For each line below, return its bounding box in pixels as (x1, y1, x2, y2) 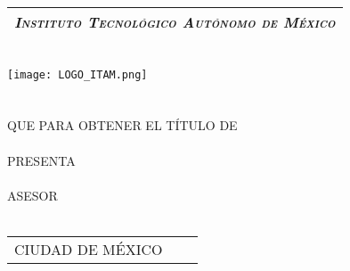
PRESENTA (7, 151, 76, 169)
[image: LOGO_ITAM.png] (7, 68, 148, 81)
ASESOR (7, 185, 58, 204)
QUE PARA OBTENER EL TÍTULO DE (7, 116, 238, 135)
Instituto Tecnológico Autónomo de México (14, 12, 336, 32)
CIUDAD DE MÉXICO (14, 239, 163, 259)
